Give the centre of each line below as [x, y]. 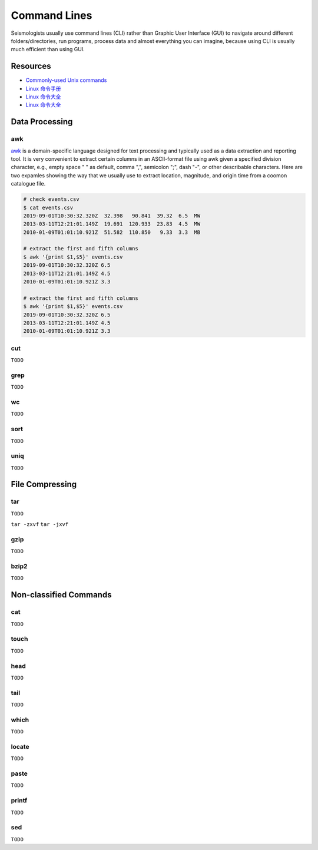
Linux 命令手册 [43, 88]
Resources [31, 66]
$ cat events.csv [48, 207]
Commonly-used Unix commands [66, 80]
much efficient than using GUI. [48, 49]
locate [20, 746]
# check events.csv [51, 199]
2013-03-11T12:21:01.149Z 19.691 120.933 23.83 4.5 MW [112, 224]
